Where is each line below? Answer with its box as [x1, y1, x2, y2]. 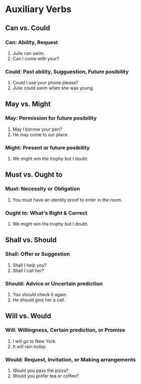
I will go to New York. [12, 338, 57, 344]
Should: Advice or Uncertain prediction [5, 280, 103, 287]
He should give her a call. [12, 297, 65, 303]
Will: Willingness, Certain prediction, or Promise [5, 326, 125, 334]
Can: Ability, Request [5, 39, 58, 46]
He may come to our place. [12, 131, 69, 137]
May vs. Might [5, 99, 51, 108]
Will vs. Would [5, 311, 51, 320]
